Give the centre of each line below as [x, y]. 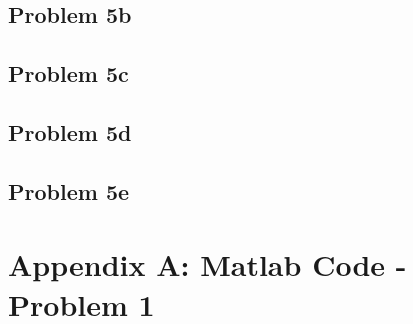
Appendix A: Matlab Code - [207, 264]
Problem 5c [68, 73]
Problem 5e [69, 190]
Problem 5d [70, 131]
